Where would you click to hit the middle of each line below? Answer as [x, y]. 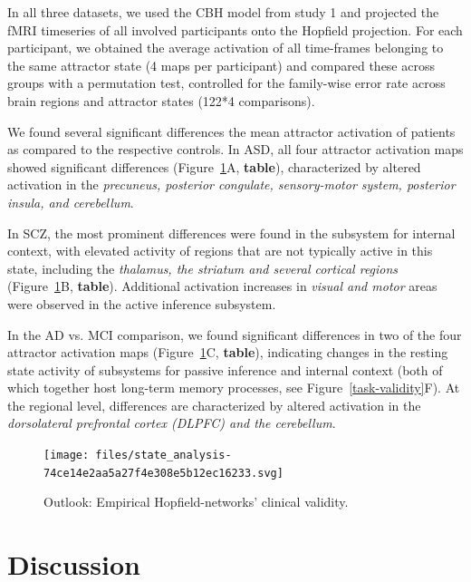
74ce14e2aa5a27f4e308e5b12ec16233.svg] [163, 473]
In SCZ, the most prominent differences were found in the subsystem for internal [231, 233]
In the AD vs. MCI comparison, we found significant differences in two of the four [235, 334]
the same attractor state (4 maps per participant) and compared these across [221, 65]
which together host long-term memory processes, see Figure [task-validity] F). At [234, 388]
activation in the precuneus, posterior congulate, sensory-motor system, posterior [231, 184]
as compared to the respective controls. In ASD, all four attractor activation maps [235, 149]
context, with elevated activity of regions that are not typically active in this [220, 251]
